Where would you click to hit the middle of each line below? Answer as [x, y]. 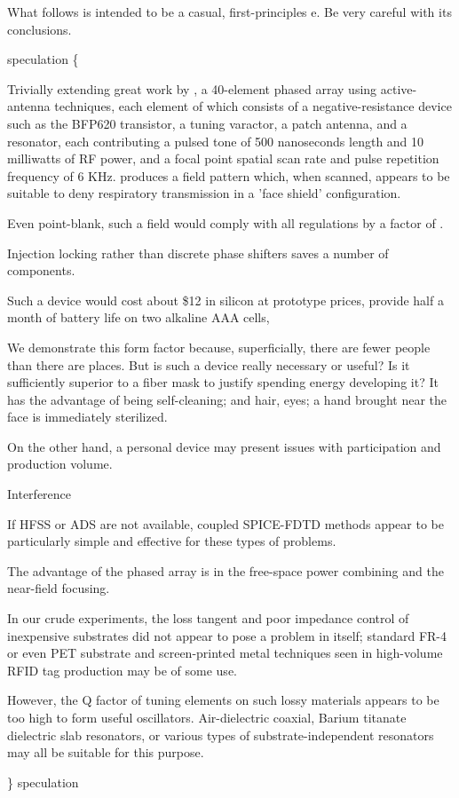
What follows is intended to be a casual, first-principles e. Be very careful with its [229, 12]
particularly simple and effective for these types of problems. [172, 541]
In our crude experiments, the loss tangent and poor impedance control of [208, 618]
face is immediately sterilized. [87, 417]
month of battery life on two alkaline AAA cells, [138, 317]
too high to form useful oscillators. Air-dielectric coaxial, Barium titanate [207, 717]
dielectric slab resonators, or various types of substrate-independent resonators [221, 735]
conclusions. [40, 29]
